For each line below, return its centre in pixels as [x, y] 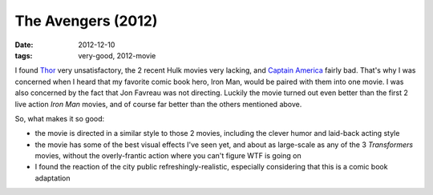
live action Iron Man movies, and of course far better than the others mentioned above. [158, 104]
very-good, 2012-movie [117, 55]
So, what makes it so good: [60, 118]
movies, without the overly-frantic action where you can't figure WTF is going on [168, 156]
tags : [24, 55]
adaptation [53, 178]
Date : [24, 45]
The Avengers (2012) [86, 21]
